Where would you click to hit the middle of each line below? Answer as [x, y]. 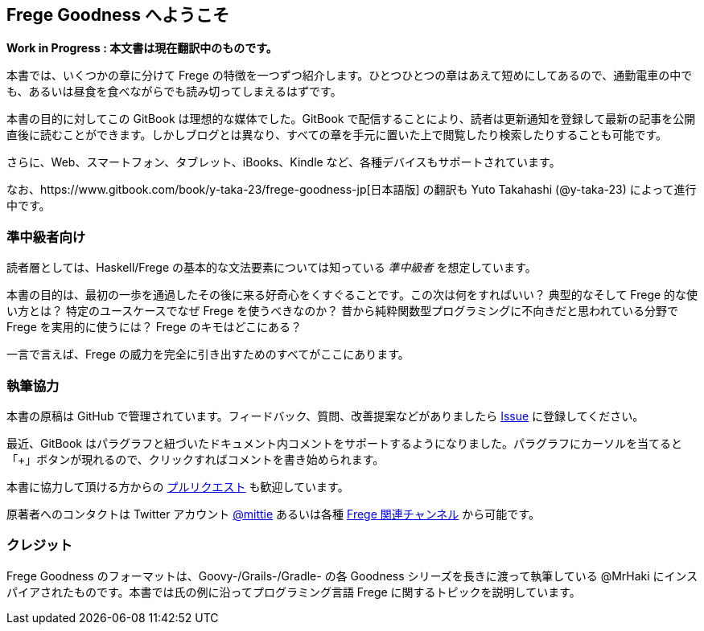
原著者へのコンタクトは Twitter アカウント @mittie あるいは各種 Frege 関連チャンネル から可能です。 [273, 514]
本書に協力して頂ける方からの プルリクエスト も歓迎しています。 [178, 486]
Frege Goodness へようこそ [118, 15]
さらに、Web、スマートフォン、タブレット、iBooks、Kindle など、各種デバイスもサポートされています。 [284, 162]
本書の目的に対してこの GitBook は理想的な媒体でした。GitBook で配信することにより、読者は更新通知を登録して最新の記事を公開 [351, 119]
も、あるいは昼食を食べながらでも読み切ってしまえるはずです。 [174, 92]
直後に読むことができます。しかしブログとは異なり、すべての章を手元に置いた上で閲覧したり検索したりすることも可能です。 [337, 135]
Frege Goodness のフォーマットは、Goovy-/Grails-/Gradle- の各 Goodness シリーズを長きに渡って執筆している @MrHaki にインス [352, 576]
